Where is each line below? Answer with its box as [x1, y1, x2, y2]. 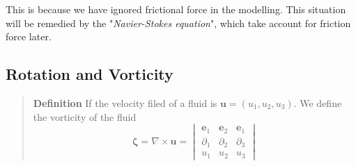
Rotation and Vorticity [6, 63, 173, 85]
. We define [293, 95, 342, 110]
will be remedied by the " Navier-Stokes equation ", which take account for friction [6, 15, 351, 30]
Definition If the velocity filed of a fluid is [33, 95, 217, 110]
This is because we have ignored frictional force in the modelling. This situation [6, 2, 346, 16]
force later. [6, 29, 52, 44]
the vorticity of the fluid [33, 109, 137, 124]
